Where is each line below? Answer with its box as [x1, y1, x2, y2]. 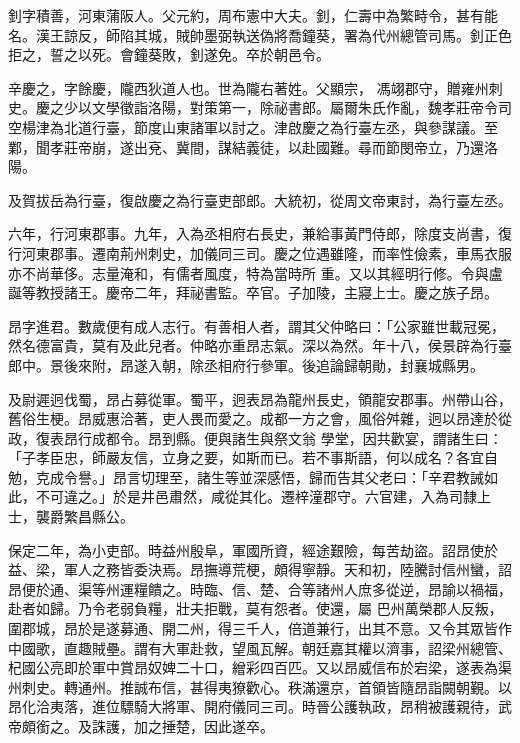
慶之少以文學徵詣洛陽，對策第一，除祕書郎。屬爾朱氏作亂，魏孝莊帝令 [35, 97, 498, 118]
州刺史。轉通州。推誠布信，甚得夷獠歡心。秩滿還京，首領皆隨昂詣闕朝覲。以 [8, 676, 512, 697]
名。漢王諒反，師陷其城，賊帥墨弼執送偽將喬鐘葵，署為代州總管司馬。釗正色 [8, 24, 512, 45]
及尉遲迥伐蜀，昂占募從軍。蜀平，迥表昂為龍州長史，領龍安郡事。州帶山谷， [8, 388, 512, 409]
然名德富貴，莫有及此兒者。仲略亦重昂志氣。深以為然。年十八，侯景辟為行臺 [8, 335, 512, 356]
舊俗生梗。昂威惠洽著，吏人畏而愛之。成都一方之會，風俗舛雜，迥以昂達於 [8, 408, 498, 429]
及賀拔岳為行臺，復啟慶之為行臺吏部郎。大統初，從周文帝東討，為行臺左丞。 [8, 189, 512, 210]
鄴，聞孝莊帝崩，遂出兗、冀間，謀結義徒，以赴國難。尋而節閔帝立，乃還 [8, 136, 484, 157]
